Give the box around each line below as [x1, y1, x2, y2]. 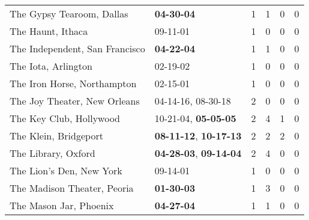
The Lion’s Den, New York [10, 163, 122, 177]
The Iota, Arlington [10, 59, 92, 73]
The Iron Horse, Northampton [10, 76, 137, 90]
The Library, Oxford [10, 146, 95, 160]
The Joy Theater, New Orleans [10, 94, 140, 108]
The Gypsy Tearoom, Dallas [10, 7, 128, 20]
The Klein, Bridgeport [10, 129, 103, 142]
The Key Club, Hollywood [10, 111, 121, 125]
